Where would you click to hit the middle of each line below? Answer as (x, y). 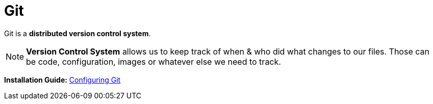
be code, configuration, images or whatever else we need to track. (154, 61)
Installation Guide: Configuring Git (62, 80)
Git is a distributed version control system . (78, 33)
